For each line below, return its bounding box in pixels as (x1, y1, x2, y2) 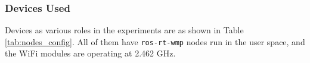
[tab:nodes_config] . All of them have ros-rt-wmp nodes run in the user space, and (5, 35, 305, 48)
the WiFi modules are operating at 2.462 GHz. (5, 47, 176, 59)
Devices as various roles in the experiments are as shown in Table (5, 24, 244, 36)
